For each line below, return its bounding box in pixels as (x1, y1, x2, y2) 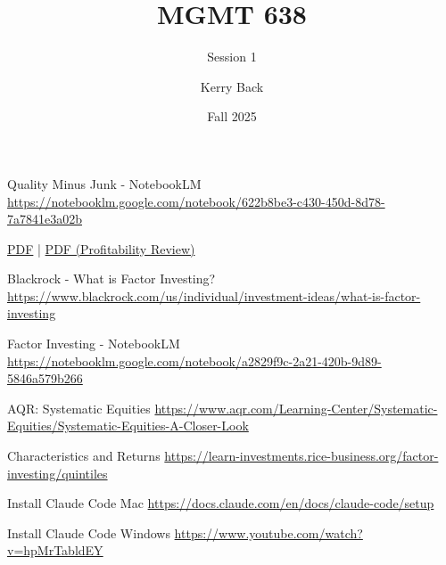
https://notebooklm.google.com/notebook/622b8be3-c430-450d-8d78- (7, 192, 385, 210)
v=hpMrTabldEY (7, 541, 103, 560)
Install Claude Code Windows (7, 523, 170, 542)
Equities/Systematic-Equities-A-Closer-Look (7, 416, 249, 435)
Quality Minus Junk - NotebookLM (7, 174, 202, 192)
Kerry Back (200, 77, 264, 95)
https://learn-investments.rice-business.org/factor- (164, 446, 439, 465)
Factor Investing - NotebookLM (7, 334, 180, 353)
